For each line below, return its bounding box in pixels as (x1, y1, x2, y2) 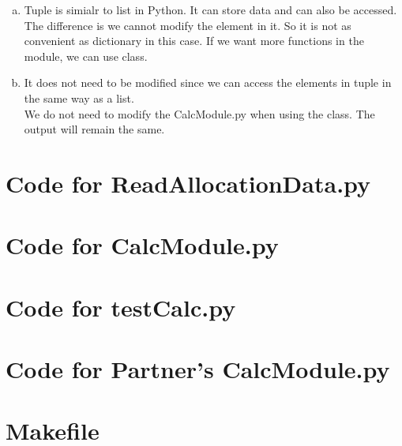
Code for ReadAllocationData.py (6, 167, 371, 199)
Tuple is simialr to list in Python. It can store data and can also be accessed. (24, 2, 397, 17)
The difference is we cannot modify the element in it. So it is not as (24, 17, 351, 33)
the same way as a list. (24, 89, 134, 106)
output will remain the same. (24, 121, 165, 137)
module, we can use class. (24, 47, 148, 64)
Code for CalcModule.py (6, 229, 279, 261)
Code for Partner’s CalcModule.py (6, 353, 390, 385)
